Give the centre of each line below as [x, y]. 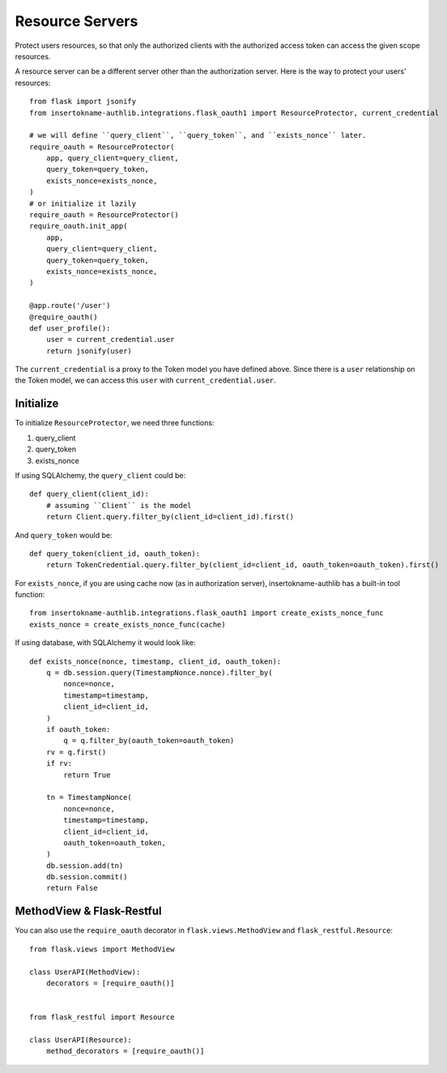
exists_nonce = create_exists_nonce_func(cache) [128, 624]
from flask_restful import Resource [102, 1017]
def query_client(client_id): [89, 494]
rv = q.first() [76, 752]
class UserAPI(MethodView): [85, 972]
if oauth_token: [78, 729]
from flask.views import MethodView [102, 949]
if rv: [59, 763]
